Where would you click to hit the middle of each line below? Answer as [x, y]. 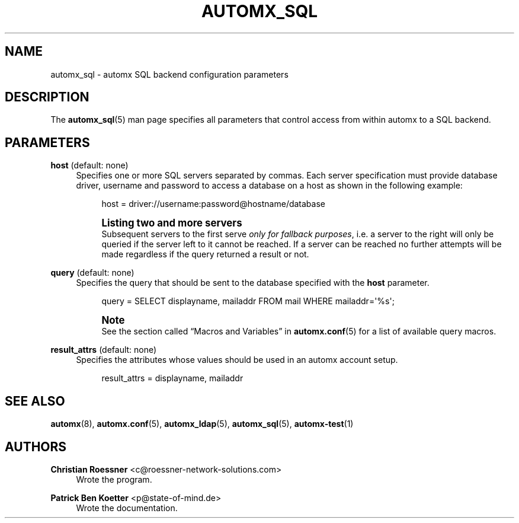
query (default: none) [92, 273]
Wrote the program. [114, 479]
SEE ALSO [35, 401]
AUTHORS [36, 447]
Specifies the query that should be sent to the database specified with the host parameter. [253, 283]
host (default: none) [89, 165]
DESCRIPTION [47, 97]
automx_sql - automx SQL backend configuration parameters [169, 74]
